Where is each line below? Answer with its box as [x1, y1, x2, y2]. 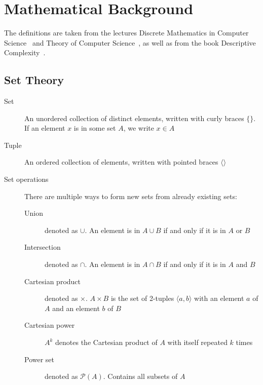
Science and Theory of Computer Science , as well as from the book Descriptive [4, 37, 256, 48]
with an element [194, 293, 244, 303]
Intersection [24, 242, 61, 252]
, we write [123, 123, 154, 133]
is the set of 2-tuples [110, 293, 174, 303]
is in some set [73, 123, 116, 133]
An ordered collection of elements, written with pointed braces [24, 157, 218, 167]
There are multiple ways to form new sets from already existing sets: [24, 190, 237, 201]
